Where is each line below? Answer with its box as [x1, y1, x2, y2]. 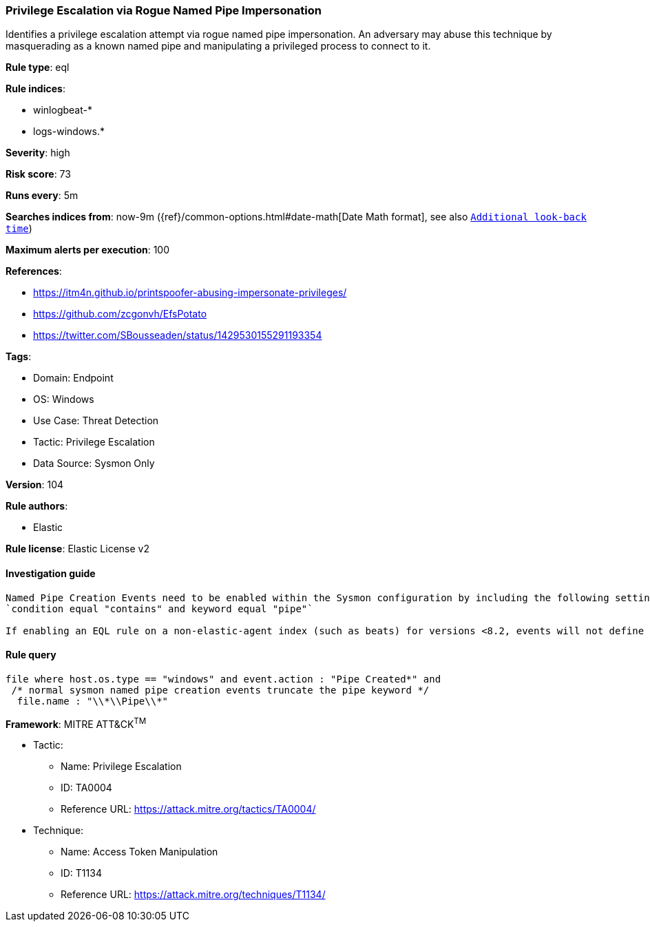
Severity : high [6, 147, 70, 159]
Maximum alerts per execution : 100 [6, 244, 170, 256]
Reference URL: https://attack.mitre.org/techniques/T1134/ [61, 888, 326, 901]
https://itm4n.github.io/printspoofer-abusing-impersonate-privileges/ [33, 287, 347, 299]
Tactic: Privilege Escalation [33, 436, 155, 448]
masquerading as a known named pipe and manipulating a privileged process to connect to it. [6, 40, 431, 52]
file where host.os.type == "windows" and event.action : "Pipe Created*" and [6, 673, 441, 685]
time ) [6, 222, 32, 235]
